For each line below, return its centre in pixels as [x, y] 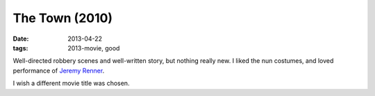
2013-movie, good [94, 48]
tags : [20, 48]
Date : [21, 39]
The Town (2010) [63, 18]
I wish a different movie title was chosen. [71, 84]
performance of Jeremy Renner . [59, 70]
